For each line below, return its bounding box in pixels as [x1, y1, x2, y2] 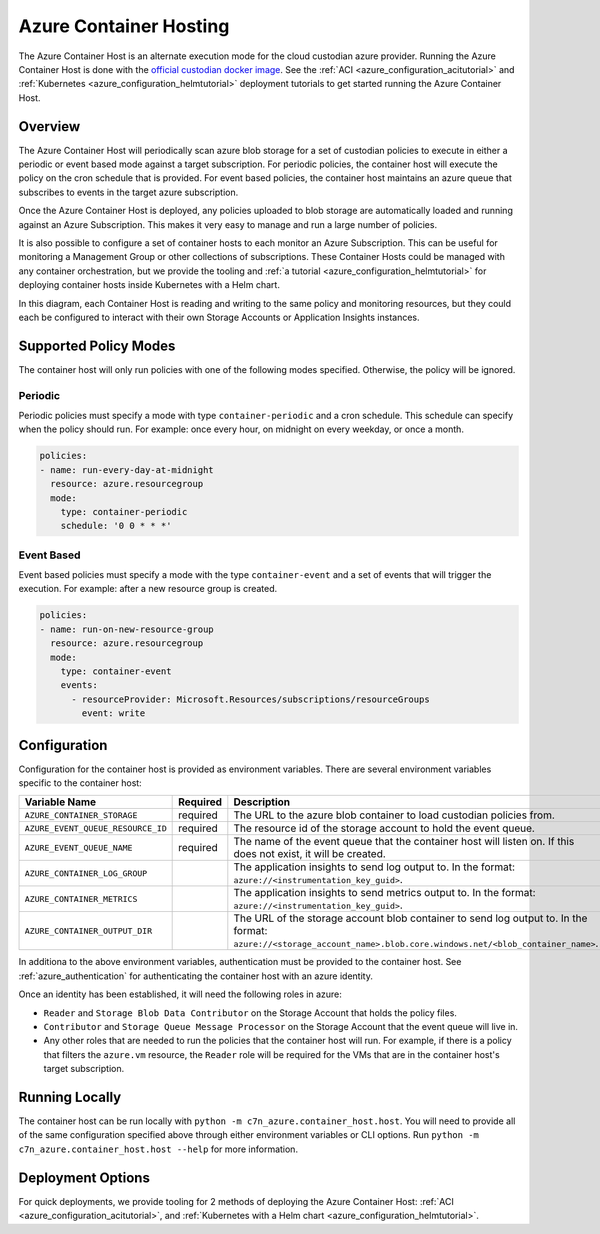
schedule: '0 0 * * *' [60, 520, 172, 532]
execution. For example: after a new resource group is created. [18, 583, 278, 595]
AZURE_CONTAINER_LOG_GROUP [24, 868, 148, 879]
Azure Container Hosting [18, 15, 230, 37]
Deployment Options [18, 1169, 150, 1186]
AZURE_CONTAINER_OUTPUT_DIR [24, 925, 153, 936]
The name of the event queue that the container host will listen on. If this [233, 835, 575, 849]
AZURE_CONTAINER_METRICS [24, 893, 138, 904]
